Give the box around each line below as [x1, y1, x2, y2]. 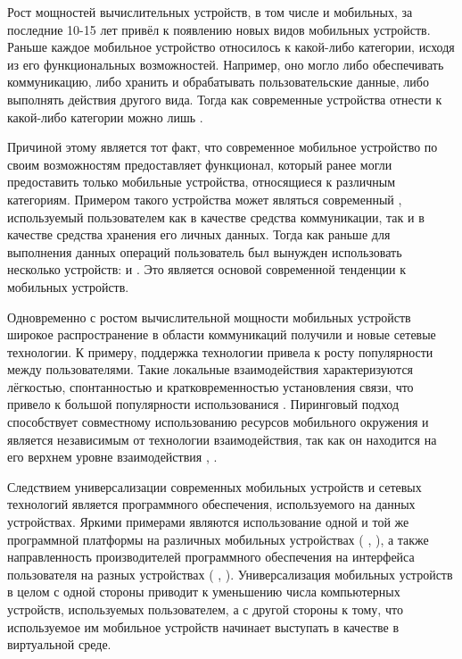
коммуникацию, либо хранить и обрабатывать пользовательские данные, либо [7, 72, 429, 91]
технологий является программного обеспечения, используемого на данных [7, 495, 416, 513]
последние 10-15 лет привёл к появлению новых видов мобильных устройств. [7, 20, 431, 38]
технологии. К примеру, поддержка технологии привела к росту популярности [7, 342, 433, 361]
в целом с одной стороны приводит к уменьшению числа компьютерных [7, 582, 400, 601]
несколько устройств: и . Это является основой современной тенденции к [7, 260, 407, 279]
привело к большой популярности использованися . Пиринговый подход [7, 395, 400, 413]
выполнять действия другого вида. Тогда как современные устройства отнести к [7, 89, 442, 108]
